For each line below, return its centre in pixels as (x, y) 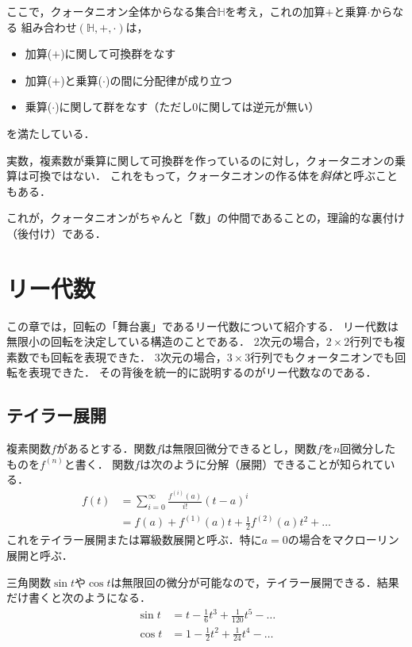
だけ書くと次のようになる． (79, 597)
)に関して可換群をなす (118, 54)
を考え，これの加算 (275, 11)
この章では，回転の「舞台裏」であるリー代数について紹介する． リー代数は (203, 325)
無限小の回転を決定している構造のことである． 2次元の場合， (166, 341)
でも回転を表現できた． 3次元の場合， (127, 356)
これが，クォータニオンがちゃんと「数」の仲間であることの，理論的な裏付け (206, 218)
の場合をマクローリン (343, 540)
